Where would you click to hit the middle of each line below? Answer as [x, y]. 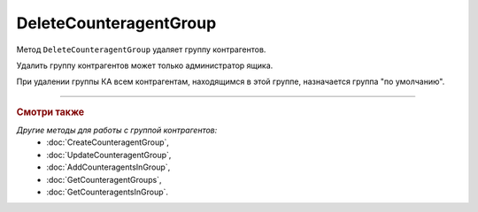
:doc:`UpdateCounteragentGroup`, [109, 155]
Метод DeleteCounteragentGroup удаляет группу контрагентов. [141, 49]
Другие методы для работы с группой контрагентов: [117, 130]
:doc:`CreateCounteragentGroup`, [108, 142]
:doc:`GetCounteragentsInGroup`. [107, 192]
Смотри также [50, 112]
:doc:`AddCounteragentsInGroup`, [108, 167]
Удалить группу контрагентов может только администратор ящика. [145, 65]
